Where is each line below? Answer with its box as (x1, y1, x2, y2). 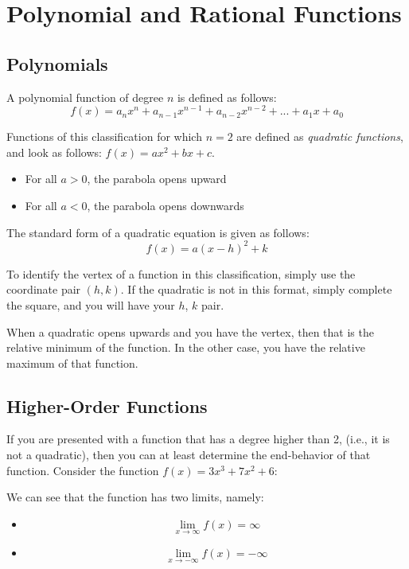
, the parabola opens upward (87, 170, 227, 187)
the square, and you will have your (6, 296, 175, 313)
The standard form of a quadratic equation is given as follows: (6, 224, 310, 240)
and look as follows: (6, 143, 102, 160)
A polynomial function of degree (6, 88, 164, 105)
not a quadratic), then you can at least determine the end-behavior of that (6, 446, 371, 463)
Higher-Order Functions (6, 393, 208, 418)
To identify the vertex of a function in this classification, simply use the (6, 265, 356, 282)
